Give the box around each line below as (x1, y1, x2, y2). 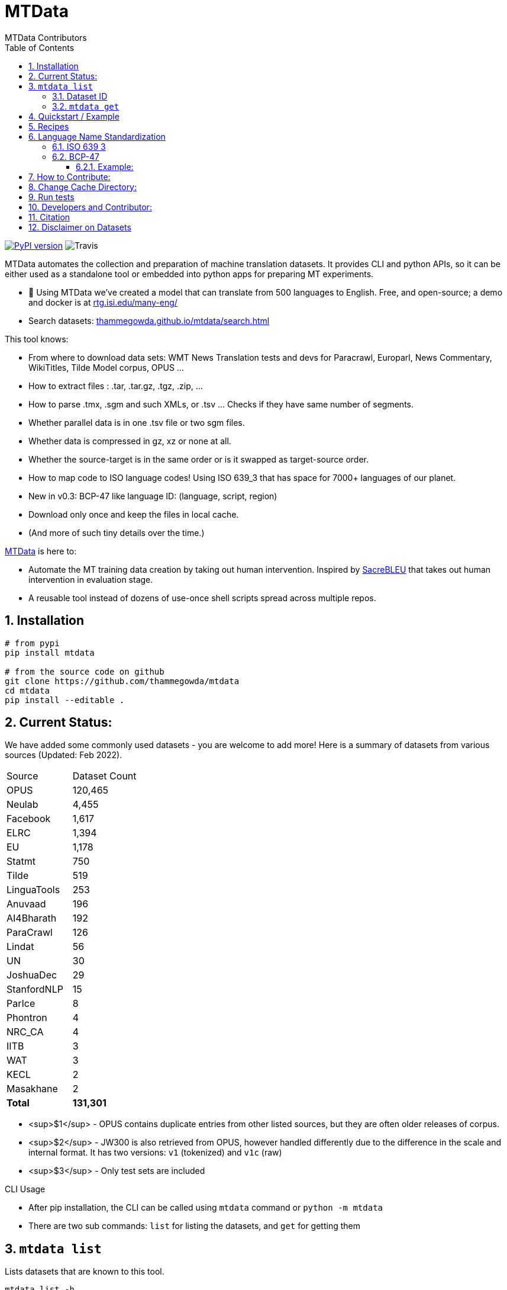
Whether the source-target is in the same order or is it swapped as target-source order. (28, 454, 369, 464)
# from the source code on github (5, 666, 164, 676)
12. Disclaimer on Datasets (28, 222, 131, 232)
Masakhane (7, 1083, 58, 1095)
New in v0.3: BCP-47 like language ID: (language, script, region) (28, 490, 277, 501)
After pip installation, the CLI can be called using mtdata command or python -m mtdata (28, 1202, 383, 1213)
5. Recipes (28, 121, 69, 131)
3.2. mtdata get (52, 101, 120, 111)
